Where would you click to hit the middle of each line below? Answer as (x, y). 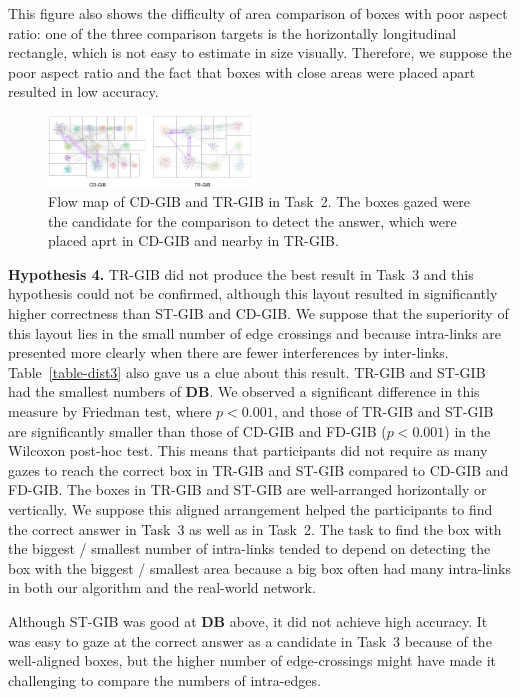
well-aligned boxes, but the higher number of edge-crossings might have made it (252, 660)
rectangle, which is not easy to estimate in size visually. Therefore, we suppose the (260, 52)
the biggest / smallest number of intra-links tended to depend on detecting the (249, 548)
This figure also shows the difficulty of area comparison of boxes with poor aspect (258, 13)
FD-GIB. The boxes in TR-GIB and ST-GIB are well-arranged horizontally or (247, 489)
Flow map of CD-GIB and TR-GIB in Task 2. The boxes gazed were (259, 201)
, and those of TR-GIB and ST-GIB (383, 411)
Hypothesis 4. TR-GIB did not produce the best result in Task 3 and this (241, 273)
